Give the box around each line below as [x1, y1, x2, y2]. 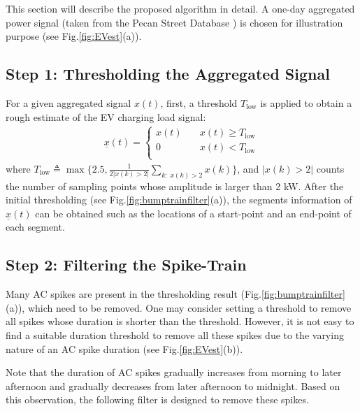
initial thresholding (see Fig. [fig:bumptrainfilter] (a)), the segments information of [6, 192, 352, 207]
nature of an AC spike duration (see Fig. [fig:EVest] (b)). [6, 341, 243, 356]
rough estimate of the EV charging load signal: [6, 109, 206, 124]
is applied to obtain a [260, 95, 352, 110]
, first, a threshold [160, 95, 238, 110]
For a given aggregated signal [6, 95, 131, 110]
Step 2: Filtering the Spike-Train [6, 254, 247, 275]
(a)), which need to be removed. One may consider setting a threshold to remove [6, 300, 352, 315]
